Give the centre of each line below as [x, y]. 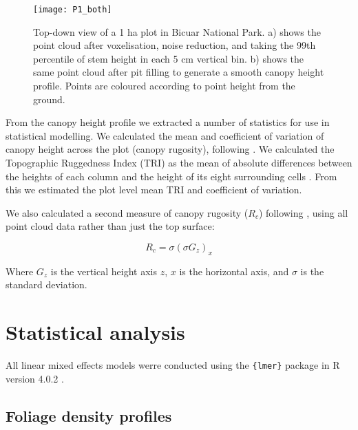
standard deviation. [46, 284]
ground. [49, 99]
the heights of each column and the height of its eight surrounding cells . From [171, 176]
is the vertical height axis [104, 271]
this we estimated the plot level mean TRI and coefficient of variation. [154, 190]
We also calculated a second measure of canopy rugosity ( [127, 212]
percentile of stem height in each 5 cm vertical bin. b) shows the [169, 58]
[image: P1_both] [73, 10]
